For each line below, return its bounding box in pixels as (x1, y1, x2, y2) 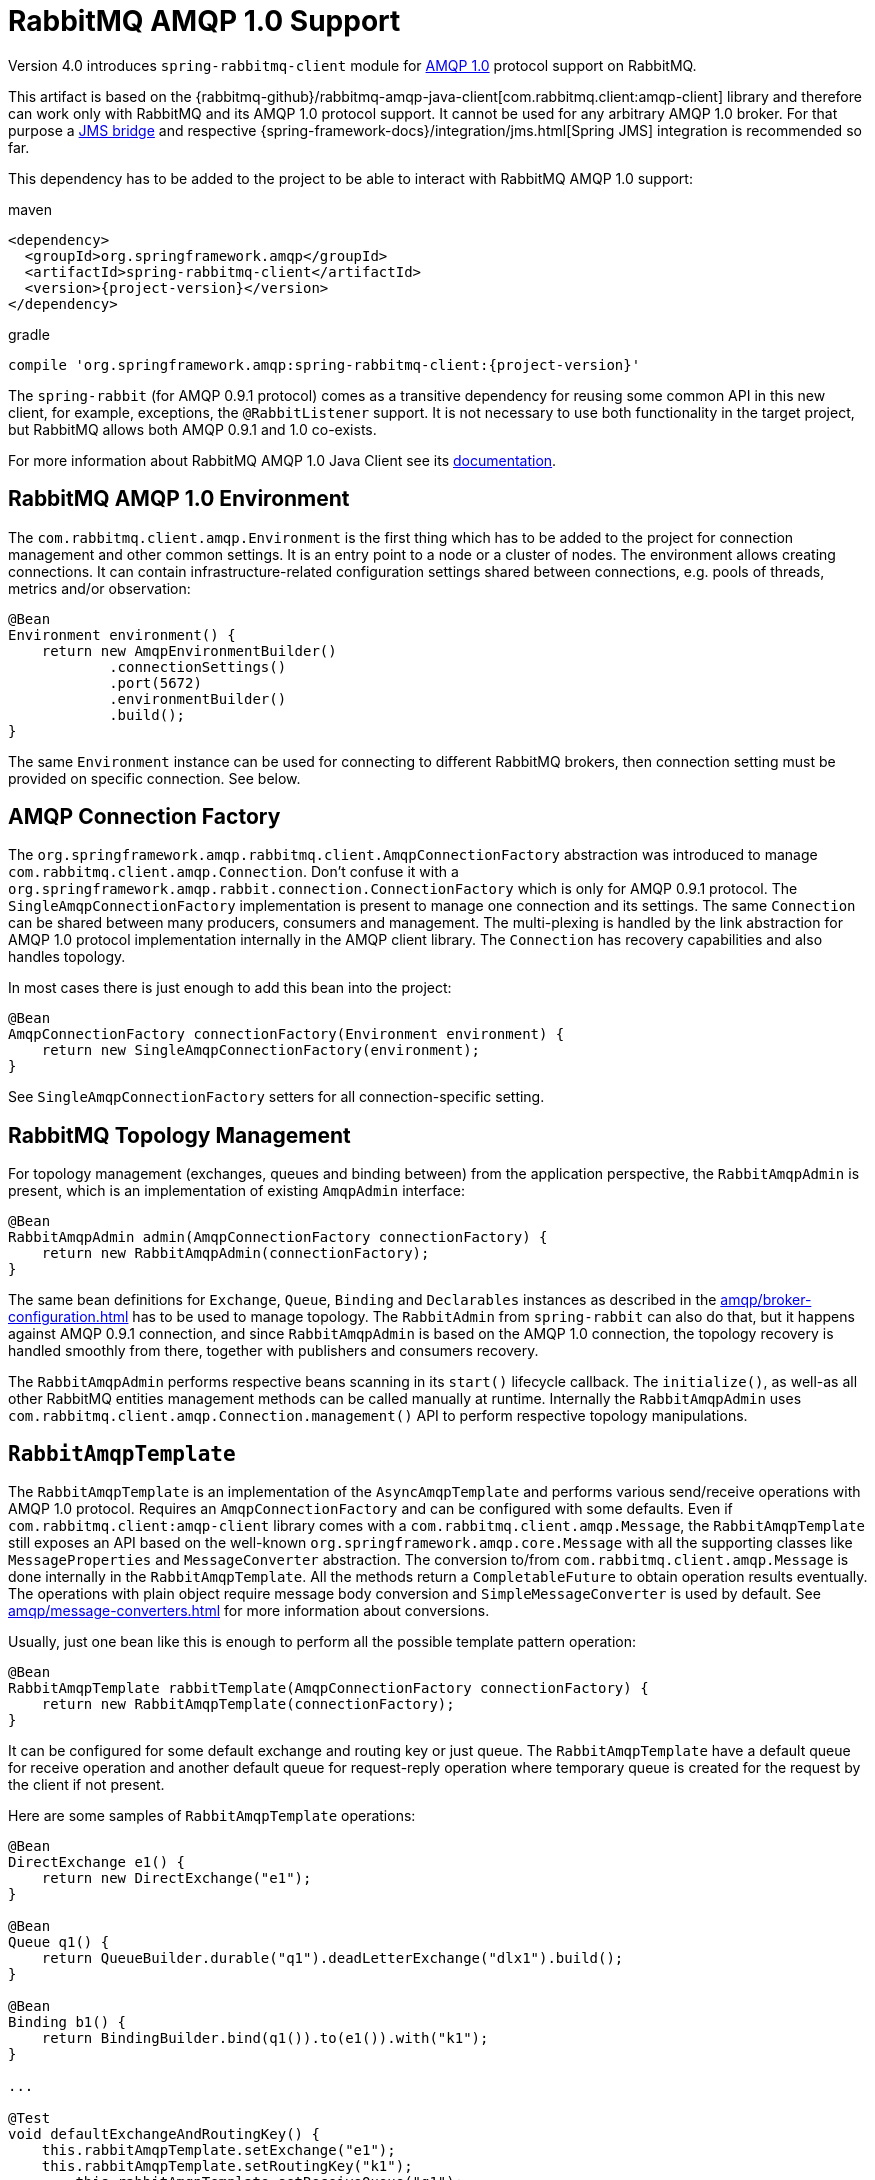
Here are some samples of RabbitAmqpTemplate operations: (8, 1807, 416, 1825)
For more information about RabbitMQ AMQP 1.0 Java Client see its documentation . (8, 451, 557, 469)
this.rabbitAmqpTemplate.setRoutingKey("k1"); (41, 2158, 413, 2175)
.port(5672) (109, 674, 202, 691)
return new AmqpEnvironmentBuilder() (41, 642, 337, 659)
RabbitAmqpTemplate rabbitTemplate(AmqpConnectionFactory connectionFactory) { (8, 1680, 649, 1697)
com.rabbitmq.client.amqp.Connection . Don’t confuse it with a (8, 863, 459, 881)
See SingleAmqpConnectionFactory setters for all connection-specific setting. (8, 1088, 545, 1106)
